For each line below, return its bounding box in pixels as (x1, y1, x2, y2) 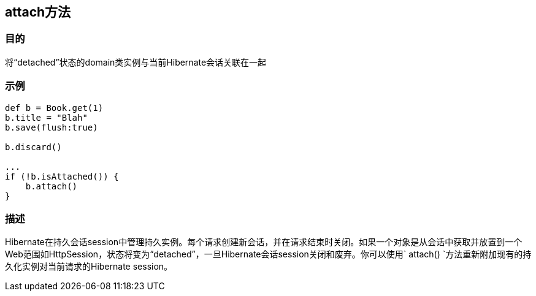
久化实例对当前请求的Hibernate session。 (5, 261, 173, 272)
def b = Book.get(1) (5, 102, 104, 113)
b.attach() (25, 181, 78, 191)
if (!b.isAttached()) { (5, 171, 119, 181)
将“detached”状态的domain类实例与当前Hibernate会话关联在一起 (5, 56, 267, 67)
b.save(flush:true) (5, 122, 98, 132)
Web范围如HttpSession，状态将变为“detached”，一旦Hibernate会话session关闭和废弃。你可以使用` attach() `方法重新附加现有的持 (5, 249, 532, 260)
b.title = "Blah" (5, 112, 88, 123)
